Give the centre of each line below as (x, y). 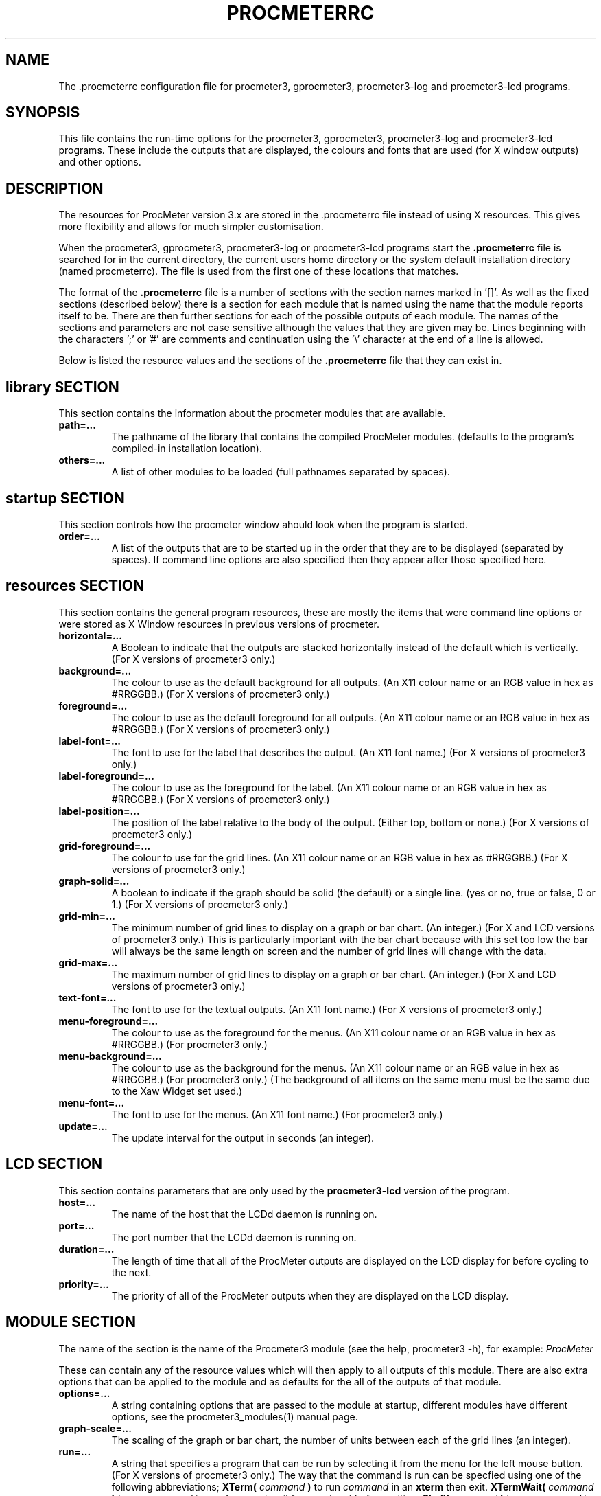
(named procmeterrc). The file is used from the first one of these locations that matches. (259, 271)
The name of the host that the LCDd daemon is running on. (244, 1214)
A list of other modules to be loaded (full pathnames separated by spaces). (281, 472)
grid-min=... (87, 916)
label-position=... (99, 811)
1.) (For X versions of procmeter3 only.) (200, 904)
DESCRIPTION (55, 188)
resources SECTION (75, 586)
